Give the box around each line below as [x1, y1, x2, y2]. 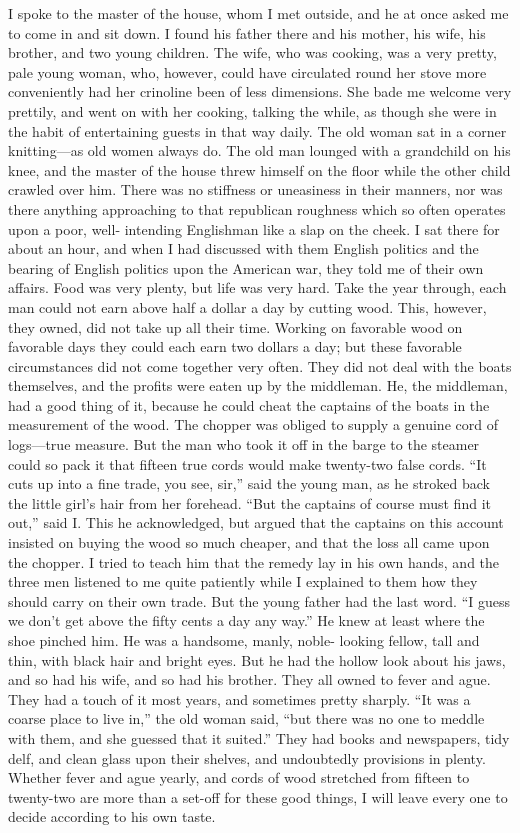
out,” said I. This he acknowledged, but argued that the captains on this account [8, 512, 504, 533]
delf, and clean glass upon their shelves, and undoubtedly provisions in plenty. [8, 747, 486, 768]
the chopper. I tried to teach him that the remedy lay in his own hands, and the [8, 551, 500, 572]
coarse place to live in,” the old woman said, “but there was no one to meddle [8, 708, 485, 729]
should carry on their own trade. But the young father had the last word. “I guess [8, 590, 511, 611]
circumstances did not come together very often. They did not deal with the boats [8, 355, 512, 376]
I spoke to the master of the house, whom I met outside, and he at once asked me [8, 3, 509, 23]
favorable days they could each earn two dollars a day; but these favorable [8, 336, 462, 357]
